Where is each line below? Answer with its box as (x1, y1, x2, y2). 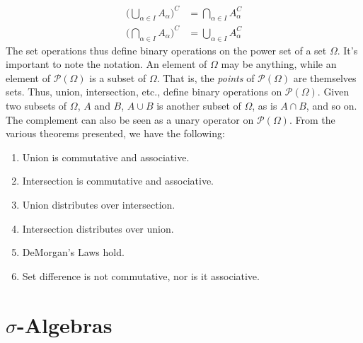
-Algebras (17, 310, 113, 339)
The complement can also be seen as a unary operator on (6, 112, 254, 127)
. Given (317, 84, 350, 99)
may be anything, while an (221, 57, 337, 71)
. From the (289, 112, 335, 127)
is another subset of (156, 98, 241, 113)
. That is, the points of (156, 70, 255, 85)
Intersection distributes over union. (22, 221, 174, 236)
